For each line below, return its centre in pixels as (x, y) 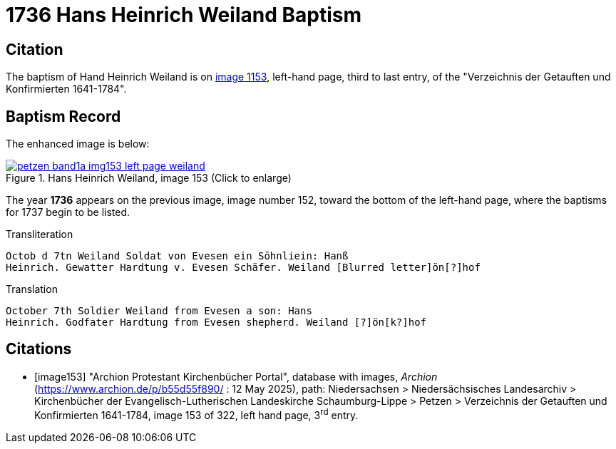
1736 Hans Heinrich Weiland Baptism (184, 15)
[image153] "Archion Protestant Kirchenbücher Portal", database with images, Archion (236, 376)
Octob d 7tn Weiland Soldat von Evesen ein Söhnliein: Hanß (177, 256)
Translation (32, 289)
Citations (39, 349)
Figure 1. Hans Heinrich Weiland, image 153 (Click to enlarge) (149, 178)
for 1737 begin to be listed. (68, 212)
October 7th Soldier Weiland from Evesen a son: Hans (159, 311)
